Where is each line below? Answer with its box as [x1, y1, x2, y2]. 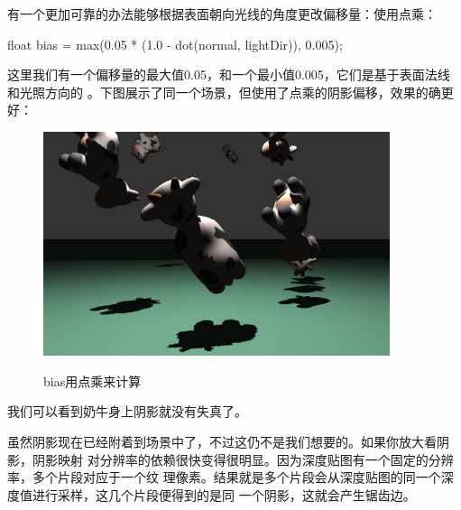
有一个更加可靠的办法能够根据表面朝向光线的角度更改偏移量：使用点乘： [7, 5, 437, 23]
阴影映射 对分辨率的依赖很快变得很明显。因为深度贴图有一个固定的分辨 [32, 450, 454, 468]
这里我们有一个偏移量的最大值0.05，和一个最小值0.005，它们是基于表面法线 [7, 65, 450, 84]
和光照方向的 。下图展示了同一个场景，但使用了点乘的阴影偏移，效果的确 [7, 82, 441, 101]
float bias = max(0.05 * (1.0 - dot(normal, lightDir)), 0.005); [7, 34, 343, 53]
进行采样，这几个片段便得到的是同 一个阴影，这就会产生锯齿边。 [32, 485, 416, 504]
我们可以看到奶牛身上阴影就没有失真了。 [7, 402, 247, 421]
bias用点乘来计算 [43, 371, 142, 390]
